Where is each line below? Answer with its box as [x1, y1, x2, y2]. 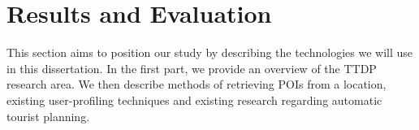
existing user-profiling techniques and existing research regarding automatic [6, 91, 382, 108]
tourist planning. [6, 107, 90, 124]
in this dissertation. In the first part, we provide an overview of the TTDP [6, 59, 377, 76]
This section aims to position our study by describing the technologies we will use [6, 44, 413, 61]
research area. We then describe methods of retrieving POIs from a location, [6, 76, 387, 93]
